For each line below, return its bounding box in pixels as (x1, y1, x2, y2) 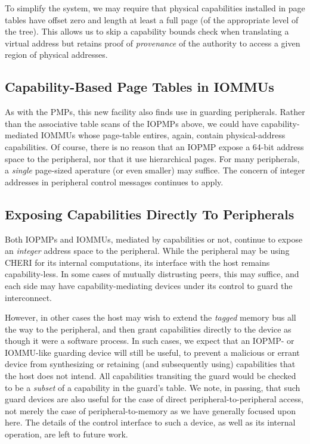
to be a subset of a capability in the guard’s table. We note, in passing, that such (5, 381, 300, 393)
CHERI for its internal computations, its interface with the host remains (5, 256, 270, 268)
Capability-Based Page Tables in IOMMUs (5, 77, 274, 96)
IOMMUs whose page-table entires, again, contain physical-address (41, 129, 286, 141)
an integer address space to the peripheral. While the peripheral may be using (5, 244, 290, 257)
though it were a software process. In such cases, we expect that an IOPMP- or (5, 334, 294, 347)
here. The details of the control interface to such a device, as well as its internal (5, 416, 296, 429)
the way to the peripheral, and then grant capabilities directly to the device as (5, 322, 292, 335)
